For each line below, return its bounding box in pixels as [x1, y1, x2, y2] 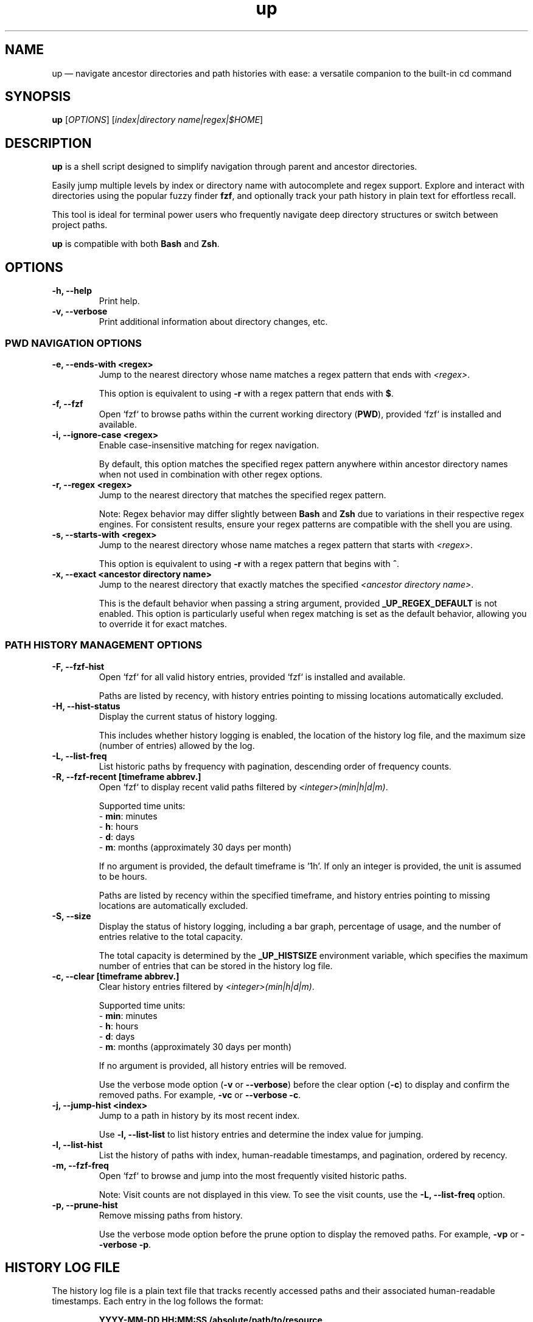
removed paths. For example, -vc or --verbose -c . [99, 1089, 301, 1100]
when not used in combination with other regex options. [99, 468, 322, 479]
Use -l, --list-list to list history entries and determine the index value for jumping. [99, 1129, 423, 1139]
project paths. [52, 220, 108, 231]
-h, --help [52, 285, 92, 296]
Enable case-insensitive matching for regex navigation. [99, 439, 319, 450]
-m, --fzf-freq [52, 1160, 109, 1171]
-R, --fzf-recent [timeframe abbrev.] [52, 771, 201, 782]
